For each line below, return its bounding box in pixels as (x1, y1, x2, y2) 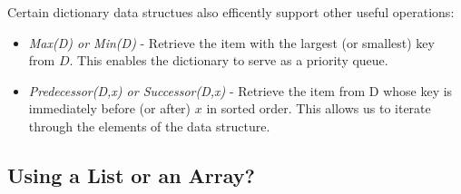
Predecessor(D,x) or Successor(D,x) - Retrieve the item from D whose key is (28, 81, 453, 100)
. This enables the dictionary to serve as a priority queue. (69, 51, 388, 70)
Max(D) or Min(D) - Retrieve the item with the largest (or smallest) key (28, 33, 435, 52)
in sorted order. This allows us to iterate (206, 99, 431, 118)
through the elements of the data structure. (28, 116, 270, 135)
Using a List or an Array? (7, 160, 255, 189)
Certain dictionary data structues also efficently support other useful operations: (7, 3, 455, 21)
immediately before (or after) (28, 99, 191, 118)
